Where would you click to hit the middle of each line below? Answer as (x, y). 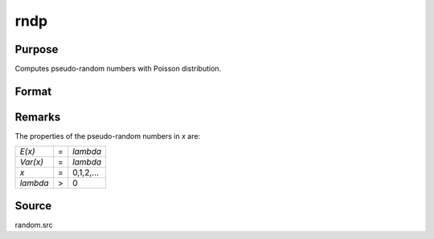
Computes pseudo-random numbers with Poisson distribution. (118, 69)
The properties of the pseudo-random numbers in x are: (108, 136)
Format (33, 91)
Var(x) (32, 162)
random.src (34, 225)
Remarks (38, 117)
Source (33, 206)
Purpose (37, 49)
